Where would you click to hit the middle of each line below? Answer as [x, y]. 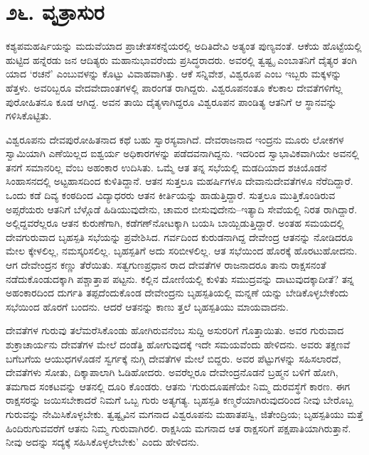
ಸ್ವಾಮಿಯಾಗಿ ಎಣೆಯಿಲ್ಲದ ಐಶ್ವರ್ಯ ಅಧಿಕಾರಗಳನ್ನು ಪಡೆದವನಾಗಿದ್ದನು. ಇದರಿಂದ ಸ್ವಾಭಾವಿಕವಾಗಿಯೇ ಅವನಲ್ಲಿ [182, 153]
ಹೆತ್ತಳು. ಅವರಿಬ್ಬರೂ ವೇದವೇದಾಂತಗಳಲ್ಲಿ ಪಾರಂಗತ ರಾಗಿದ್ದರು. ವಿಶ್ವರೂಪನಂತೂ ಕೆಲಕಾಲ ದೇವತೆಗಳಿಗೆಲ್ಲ [174, 87]
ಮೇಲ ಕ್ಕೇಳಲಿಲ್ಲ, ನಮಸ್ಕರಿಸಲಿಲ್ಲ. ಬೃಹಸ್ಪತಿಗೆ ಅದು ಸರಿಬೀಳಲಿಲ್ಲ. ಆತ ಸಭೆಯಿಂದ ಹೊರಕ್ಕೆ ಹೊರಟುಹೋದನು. [182, 251]
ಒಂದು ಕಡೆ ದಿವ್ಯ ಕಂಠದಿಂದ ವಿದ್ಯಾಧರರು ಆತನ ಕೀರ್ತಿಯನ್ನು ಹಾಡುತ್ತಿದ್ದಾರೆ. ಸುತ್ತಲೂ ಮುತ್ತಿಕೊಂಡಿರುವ [171, 195]
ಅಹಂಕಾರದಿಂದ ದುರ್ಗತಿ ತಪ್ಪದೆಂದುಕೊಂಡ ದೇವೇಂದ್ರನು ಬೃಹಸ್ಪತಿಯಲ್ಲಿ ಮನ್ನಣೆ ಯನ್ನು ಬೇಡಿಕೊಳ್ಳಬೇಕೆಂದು [177, 293]
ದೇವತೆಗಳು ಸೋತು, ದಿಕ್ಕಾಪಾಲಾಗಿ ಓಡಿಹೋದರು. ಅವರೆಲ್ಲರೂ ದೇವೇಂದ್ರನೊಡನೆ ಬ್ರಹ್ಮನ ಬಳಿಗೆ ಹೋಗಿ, [172, 372]
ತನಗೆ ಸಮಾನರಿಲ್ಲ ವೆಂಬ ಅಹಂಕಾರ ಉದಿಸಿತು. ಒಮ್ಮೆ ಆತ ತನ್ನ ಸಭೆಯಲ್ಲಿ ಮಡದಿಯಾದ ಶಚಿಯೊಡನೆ [166, 167]
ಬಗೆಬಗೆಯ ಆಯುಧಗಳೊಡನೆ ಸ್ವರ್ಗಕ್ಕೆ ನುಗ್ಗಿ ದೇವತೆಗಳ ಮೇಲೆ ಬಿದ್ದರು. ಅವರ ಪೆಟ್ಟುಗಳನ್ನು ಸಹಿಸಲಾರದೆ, [173, 358]
